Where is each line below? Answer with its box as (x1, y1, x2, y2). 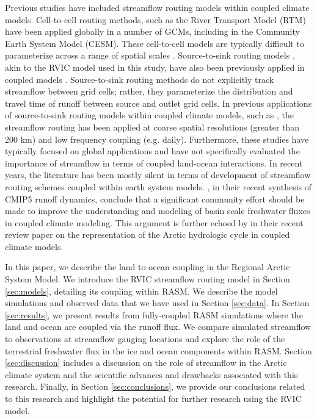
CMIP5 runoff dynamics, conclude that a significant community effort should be (5, 192, 305, 205)
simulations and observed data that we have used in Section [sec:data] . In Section (5, 296, 310, 309)
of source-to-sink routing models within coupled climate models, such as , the (5, 109, 294, 121)
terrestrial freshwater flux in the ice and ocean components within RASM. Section (5, 344, 312, 357)
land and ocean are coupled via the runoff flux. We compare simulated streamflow (5, 320, 312, 333)
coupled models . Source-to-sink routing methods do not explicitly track (5, 73, 274, 85)
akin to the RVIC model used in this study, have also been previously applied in (5, 60, 305, 73)
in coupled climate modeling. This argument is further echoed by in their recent (5, 216, 304, 229)
